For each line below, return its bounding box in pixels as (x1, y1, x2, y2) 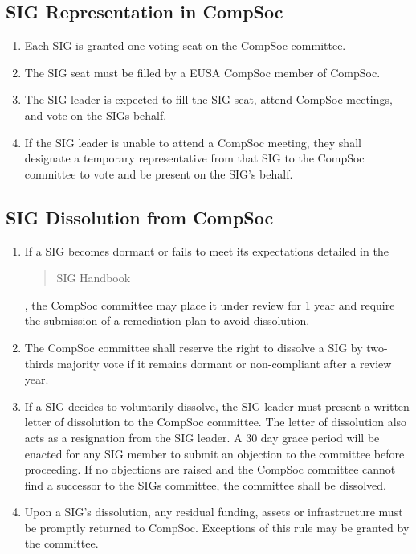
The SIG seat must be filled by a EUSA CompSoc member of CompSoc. (24, 64, 381, 80)
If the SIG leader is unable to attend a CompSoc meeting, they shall (24, 133, 361, 150)
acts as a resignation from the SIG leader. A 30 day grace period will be (24, 429, 380, 445)
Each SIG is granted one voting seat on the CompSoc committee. (24, 37, 346, 54)
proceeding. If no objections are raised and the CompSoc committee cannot (24, 461, 396, 478)
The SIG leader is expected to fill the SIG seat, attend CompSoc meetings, (24, 91, 393, 108)
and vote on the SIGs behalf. (24, 106, 167, 123)
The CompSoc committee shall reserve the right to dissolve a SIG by (24, 339, 363, 355)
